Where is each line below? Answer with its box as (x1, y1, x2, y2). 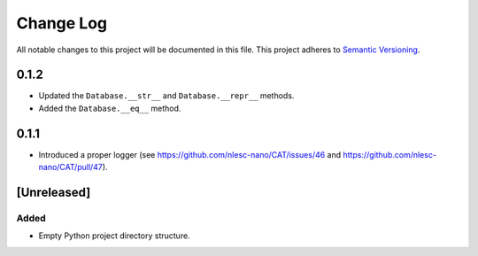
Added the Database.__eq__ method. (38, 103, 181, 113)
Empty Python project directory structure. (38, 230, 190, 241)
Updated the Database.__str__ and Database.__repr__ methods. (38, 90, 295, 101)
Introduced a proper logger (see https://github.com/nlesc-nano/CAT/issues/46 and (38, 149, 342, 159)
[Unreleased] (16, 184, 91, 199)
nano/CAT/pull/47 (38, 162, 104, 173)
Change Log (16, 13, 108, 33)
